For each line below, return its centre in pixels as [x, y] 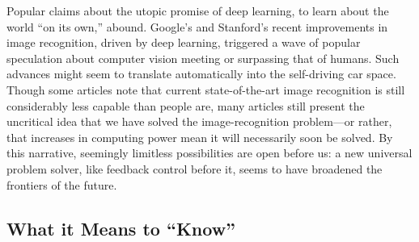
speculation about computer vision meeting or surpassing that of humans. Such [203, 58]
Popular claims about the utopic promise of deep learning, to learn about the [198, 10]
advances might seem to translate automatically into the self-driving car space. [201, 74]
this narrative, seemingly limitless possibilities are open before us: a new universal [209, 153]
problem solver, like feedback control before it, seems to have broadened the [195, 168]
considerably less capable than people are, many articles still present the [186, 105]
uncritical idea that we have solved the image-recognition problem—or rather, [199, 121]
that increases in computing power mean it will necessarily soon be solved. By [200, 137]
